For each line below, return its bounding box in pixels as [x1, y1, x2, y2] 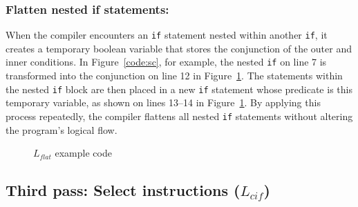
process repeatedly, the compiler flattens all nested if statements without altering [6, 108, 353, 123]
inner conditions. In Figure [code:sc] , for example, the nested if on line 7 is [6, 55, 327, 69]
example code [55, 146, 112, 160]
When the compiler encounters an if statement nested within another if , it [6, 28, 328, 42]
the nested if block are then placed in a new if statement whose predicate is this [6, 81, 352, 96]
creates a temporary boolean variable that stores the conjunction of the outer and [6, 41, 352, 55]
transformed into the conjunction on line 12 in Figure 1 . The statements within [6, 68, 343, 83]
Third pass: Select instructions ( [6, 179, 241, 201]
